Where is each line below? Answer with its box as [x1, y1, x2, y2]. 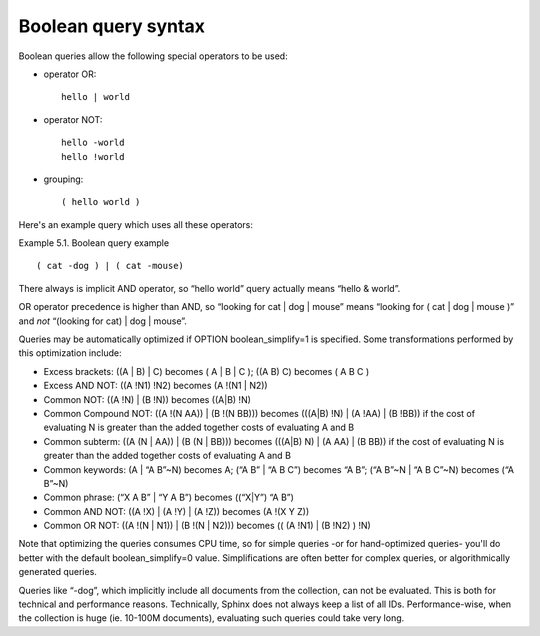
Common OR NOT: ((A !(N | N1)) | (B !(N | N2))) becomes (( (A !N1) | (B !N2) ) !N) [43, 520, 372, 532]
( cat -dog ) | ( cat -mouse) [36, 260, 185, 272]
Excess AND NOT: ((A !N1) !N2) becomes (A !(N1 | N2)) [43, 380, 269, 392]
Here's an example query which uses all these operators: [18, 218, 254, 230]
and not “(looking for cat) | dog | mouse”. [18, 315, 187, 327]
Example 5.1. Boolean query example [18, 237, 170, 249]
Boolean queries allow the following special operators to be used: [18, 50, 289, 62]
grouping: [43, 173, 84, 185]
